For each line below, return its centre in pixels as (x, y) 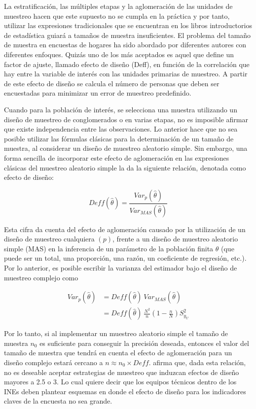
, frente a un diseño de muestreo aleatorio (175, 239)
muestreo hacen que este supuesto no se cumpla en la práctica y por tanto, (117, 16)
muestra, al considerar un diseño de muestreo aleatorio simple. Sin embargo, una (126, 148)
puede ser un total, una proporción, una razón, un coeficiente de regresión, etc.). (125, 258)
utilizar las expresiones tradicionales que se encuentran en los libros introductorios (128, 25)
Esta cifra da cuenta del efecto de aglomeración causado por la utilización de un (125, 229)
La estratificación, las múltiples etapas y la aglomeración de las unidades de (118, 6)
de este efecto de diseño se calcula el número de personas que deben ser (112, 83)
